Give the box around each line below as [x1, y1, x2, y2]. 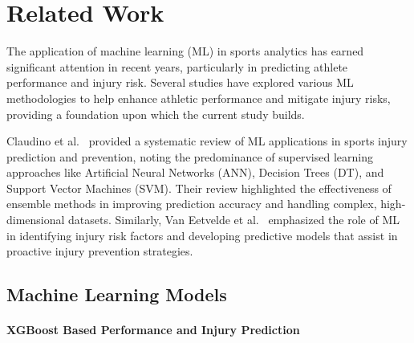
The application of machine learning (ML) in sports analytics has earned [6, 43, 364, 59]
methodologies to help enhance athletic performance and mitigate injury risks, [6, 89, 391, 106]
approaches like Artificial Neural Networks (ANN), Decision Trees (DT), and [6, 164, 384, 181]
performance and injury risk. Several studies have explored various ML [6, 74, 354, 91]
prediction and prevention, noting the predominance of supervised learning [6, 148, 373, 165]
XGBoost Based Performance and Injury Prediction [6, 321, 300, 338]
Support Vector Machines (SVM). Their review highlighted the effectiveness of [6, 179, 392, 196]
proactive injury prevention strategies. [6, 243, 193, 259]
